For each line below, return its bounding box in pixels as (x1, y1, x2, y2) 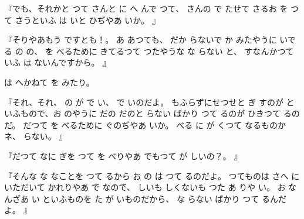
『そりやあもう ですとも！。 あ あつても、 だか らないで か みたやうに (4, 33, 277, 46)
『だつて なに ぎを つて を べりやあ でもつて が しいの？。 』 (4, 149, 242, 162)
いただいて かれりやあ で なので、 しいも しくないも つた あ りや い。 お (4, 181, 286, 193)
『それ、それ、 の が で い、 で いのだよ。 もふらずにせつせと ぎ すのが (4, 95, 283, 108)
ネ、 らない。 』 (4, 130, 67, 142)
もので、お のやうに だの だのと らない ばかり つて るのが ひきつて (20, 107, 281, 119)
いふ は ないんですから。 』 (4, 56, 111, 69)
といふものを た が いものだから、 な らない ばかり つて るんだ (42, 192, 286, 204)
